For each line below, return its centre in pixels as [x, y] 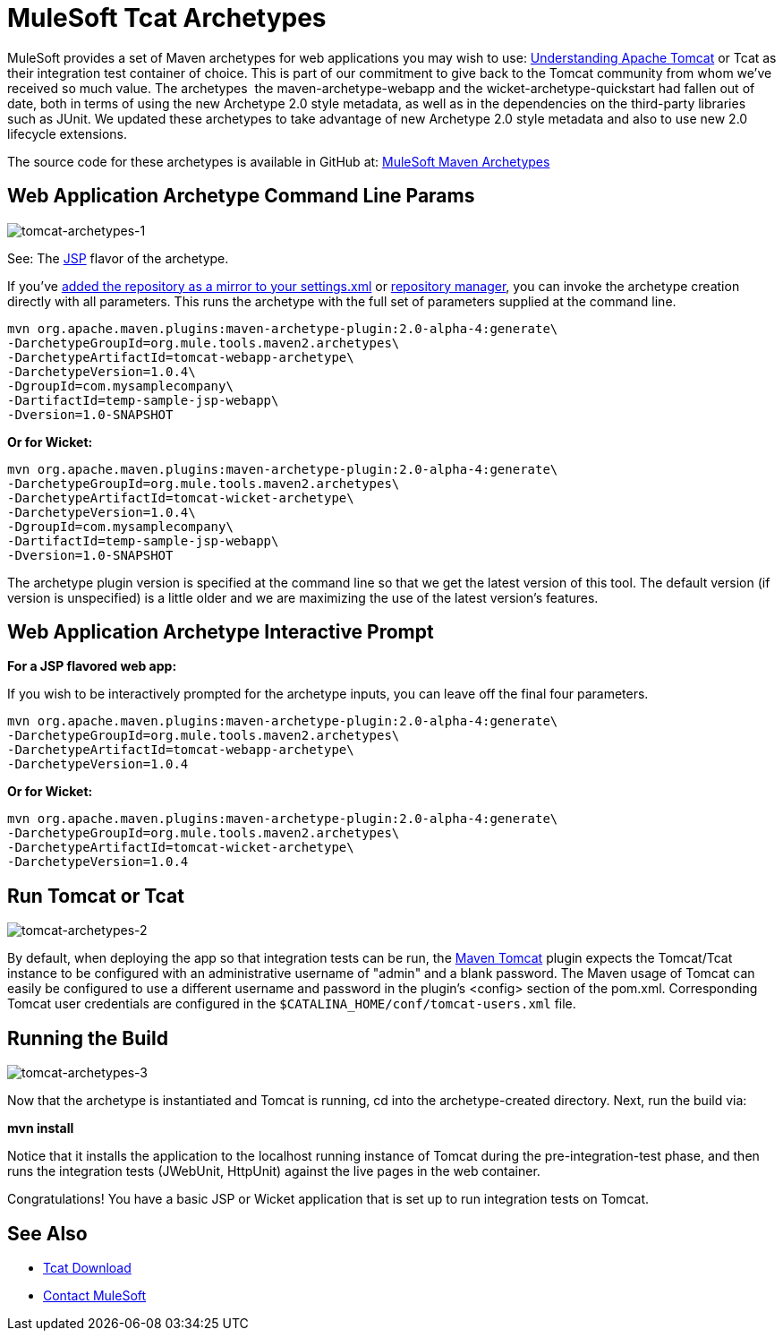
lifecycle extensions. [68, 133]
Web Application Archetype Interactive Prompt [221, 632]
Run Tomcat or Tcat [96, 896]
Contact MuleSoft [95, 1295]
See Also [47, 1233]
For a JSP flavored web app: [92, 666]
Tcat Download [87, 1267]
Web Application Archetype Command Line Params [241, 196]
